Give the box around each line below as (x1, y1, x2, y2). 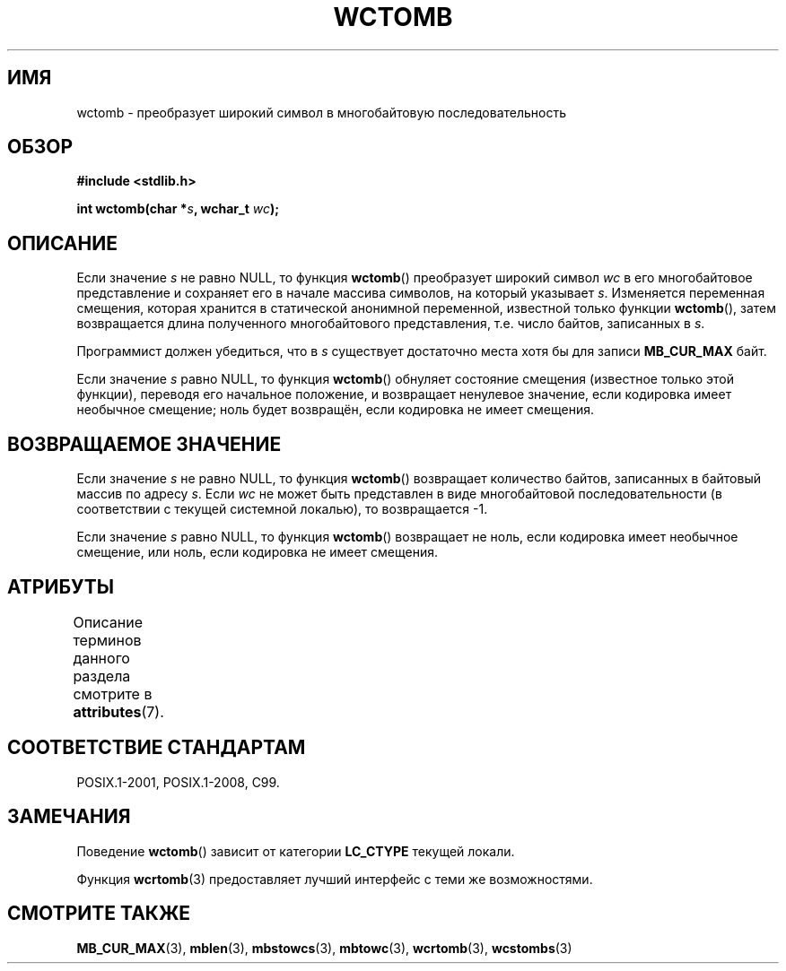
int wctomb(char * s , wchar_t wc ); (76, 201, 280, 217)
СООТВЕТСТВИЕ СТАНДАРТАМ (7, 736, 306, 759)
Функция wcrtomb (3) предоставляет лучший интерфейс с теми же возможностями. (76, 871, 593, 887)
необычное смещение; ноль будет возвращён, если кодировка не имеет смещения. (76, 402, 594, 418)
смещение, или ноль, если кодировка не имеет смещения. (76, 544, 438, 560)
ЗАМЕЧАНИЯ (7, 805, 131, 828)
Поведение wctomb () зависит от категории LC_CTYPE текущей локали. (76, 843, 515, 859)
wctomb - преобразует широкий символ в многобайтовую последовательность (76, 104, 567, 120)
